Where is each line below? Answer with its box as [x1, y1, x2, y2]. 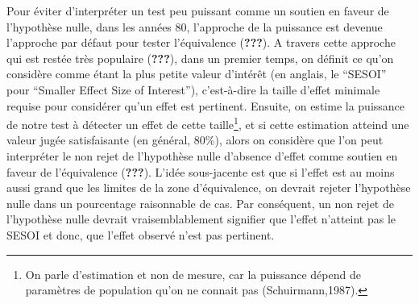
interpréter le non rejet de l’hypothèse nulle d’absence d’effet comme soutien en [6, 148, 398, 164]
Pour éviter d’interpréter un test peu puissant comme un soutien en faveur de [6, 2, 389, 19]
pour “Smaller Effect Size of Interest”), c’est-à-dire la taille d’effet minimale [6, 81, 380, 98]
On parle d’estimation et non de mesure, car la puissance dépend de [25, 265, 361, 282]
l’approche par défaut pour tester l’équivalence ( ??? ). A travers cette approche [6, 34, 396, 51]
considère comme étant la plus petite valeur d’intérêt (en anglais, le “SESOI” [6, 65, 387, 82]
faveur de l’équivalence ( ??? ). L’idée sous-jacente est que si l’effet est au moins [6, 163, 395, 180]
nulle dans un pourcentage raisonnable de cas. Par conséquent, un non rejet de [6, 194, 394, 211]
